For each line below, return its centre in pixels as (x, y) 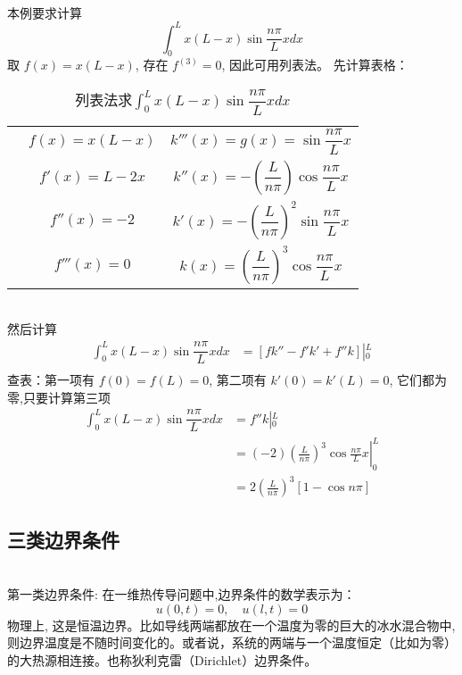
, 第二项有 (238, 380)
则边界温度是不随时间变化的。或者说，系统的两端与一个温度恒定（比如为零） (232, 642)
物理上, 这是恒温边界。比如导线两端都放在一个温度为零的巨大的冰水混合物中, (231, 625)
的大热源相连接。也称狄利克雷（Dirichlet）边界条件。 (162, 659)
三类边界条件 (63, 539)
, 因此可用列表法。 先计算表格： (315, 65)
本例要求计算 (45, 12)
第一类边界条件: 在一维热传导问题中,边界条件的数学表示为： (181, 594)
